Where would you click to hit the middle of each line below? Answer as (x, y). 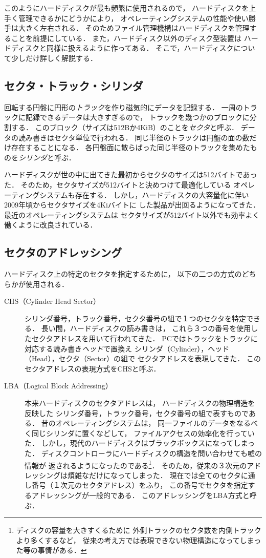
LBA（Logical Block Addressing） (58, 386)
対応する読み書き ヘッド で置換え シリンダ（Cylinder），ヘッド (127, 348)
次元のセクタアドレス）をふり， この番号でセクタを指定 (154, 485)
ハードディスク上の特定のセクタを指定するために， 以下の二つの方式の (123, 274)
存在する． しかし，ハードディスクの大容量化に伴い (162, 194)
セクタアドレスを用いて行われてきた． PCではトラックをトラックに (145, 338)
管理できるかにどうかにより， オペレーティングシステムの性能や (126, 18)
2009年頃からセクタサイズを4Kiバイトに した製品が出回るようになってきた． (132, 205)
